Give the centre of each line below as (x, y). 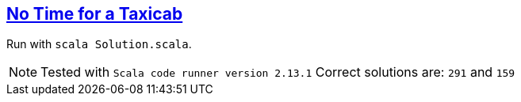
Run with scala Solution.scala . (99, 44)
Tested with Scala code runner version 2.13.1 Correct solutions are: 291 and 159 (278, 72)
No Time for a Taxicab (95, 14)
